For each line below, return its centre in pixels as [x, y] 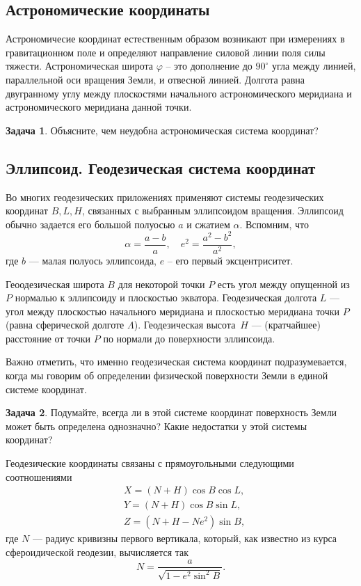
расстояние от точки [48, 338]
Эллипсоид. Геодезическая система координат [161, 167]
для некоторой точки [161, 284]
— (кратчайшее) [286, 325]
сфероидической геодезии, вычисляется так [97, 552]
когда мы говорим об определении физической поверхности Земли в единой [167, 375]
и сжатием [208, 224]
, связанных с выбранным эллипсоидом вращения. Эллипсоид [212, 211]
